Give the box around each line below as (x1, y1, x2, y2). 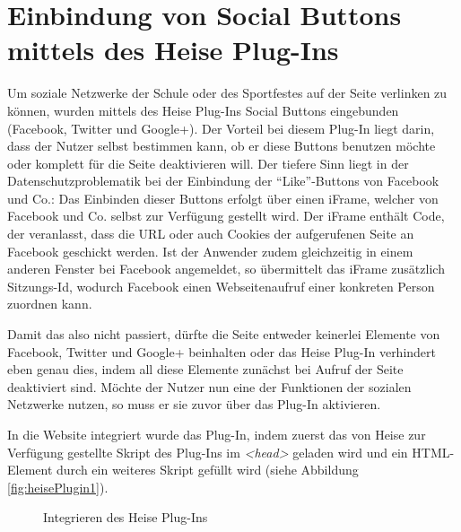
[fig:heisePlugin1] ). (7, 477, 109, 496)
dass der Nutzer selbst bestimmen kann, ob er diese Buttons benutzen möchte (7, 136, 436, 155)
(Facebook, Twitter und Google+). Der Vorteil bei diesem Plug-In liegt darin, (7, 118, 435, 137)
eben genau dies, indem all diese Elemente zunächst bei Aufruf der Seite (7, 360, 404, 379)
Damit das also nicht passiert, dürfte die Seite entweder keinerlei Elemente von (7, 325, 440, 344)
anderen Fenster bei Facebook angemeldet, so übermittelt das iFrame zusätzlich (7, 259, 445, 278)
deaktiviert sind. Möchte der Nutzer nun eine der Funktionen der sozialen (7, 377, 412, 396)
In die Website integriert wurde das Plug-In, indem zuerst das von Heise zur (7, 425, 426, 443)
